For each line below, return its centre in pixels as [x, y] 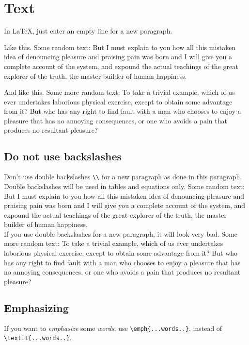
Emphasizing [36, 307]
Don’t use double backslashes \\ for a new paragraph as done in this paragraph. [123, 177]
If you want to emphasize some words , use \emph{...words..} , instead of [113, 328]
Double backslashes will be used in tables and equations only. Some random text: [124, 186]
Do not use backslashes [63, 156]
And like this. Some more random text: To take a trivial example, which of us [119, 92]
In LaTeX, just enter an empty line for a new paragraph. [88, 31]
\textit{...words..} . [38, 337]
